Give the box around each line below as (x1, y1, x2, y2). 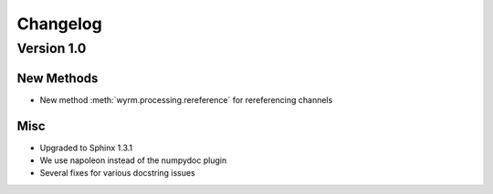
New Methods (16, 70, 99, 86)
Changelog (16, 14, 102, 34)
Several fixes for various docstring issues (39, 168, 195, 179)
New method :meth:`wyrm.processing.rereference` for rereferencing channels (39, 94, 333, 105)
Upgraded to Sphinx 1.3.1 (39, 142, 133, 153)
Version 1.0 (16, 40, 87, 56)
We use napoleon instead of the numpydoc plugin (39, 155, 227, 166)
